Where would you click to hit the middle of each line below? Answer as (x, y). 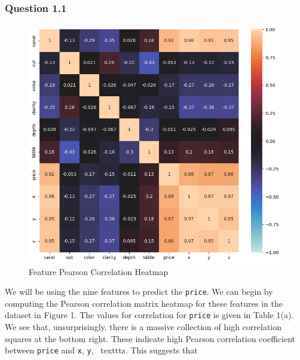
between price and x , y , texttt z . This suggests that (101, 350)
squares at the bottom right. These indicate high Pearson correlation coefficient (150, 338)
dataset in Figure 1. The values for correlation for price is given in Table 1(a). (149, 315)
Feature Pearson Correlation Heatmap (99, 271)
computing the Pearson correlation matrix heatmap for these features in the (144, 303)
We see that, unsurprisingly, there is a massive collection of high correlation (143, 327)
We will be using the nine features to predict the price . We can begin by (139, 292)
